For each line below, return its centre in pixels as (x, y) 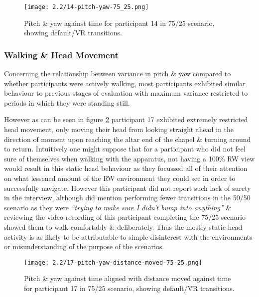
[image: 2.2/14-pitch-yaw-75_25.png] (86, 7)
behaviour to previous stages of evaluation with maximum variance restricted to (126, 93)
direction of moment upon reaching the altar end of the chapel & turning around (128, 139)
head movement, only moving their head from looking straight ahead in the (119, 129)
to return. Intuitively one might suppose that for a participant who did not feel (125, 149)
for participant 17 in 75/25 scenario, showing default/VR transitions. (129, 288)
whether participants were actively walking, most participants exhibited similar (125, 83)
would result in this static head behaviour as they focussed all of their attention (126, 168)
